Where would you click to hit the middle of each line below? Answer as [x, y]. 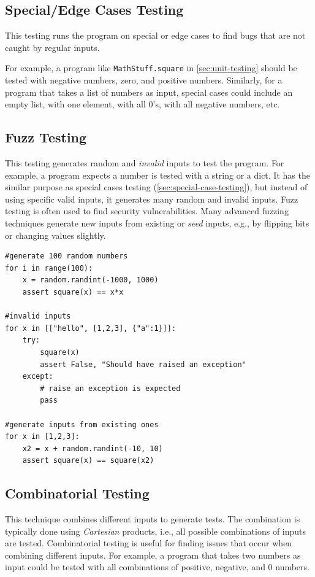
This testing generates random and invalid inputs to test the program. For [145, 163]
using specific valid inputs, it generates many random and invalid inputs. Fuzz [152, 199]
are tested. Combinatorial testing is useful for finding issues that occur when [149, 543]
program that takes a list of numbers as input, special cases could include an [149, 92]
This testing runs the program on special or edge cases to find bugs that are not [155, 35]
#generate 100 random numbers [66, 256]
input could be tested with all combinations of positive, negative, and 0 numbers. [157, 567]
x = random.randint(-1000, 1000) [90, 280]
